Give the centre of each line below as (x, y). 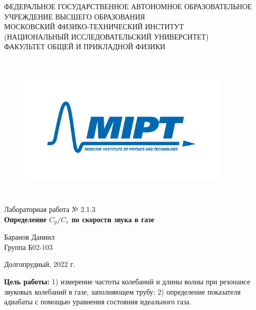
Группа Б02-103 (28, 247)
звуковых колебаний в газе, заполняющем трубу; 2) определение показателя (122, 291)
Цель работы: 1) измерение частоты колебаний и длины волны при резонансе (127, 281)
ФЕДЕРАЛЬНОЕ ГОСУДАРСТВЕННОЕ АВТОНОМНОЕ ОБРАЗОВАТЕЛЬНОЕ (128, 6)
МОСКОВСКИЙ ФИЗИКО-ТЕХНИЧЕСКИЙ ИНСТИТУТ (94, 26)
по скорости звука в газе (113, 219)
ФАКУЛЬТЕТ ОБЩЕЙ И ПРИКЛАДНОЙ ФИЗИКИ (85, 46)
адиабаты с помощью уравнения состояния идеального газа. (98, 302)
